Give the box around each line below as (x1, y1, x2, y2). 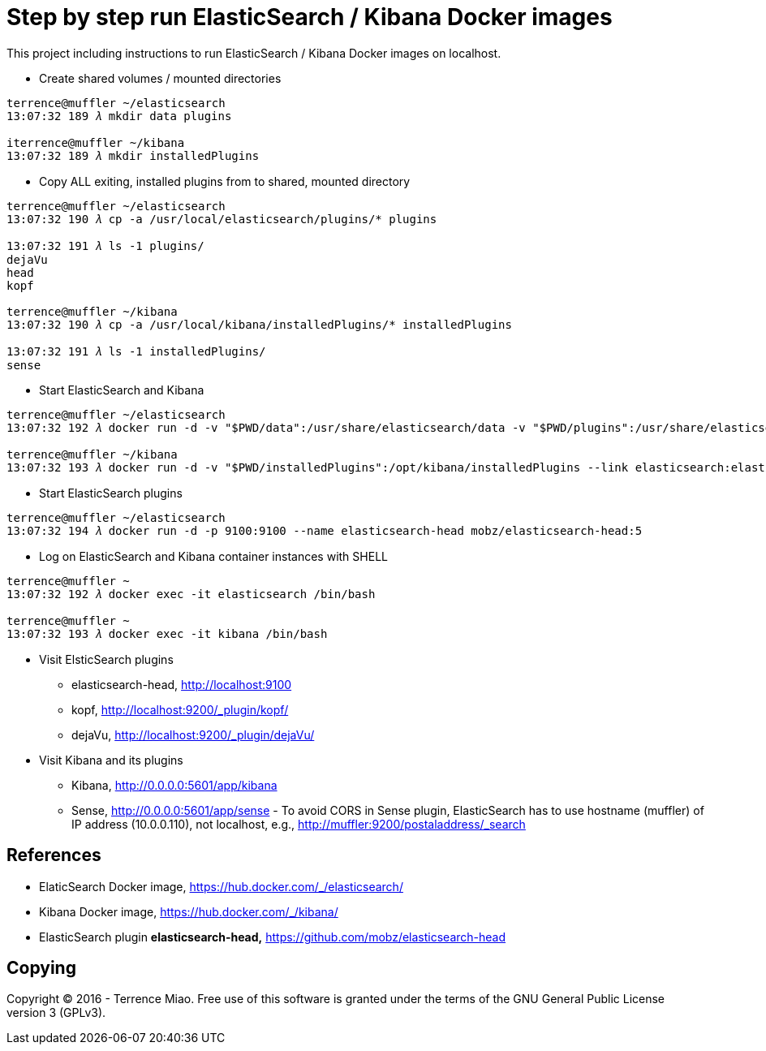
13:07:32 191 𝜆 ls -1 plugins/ (6, 239, 204, 252)
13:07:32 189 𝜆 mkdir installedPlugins (6, 149, 260, 162)
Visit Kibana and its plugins (39, 752, 183, 767)
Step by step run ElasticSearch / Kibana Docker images (6, 3, 613, 31)
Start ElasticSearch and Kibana (39, 382, 204, 397)
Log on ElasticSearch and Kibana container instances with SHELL (39, 549, 388, 563)
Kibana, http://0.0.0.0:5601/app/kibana (71, 777, 278, 792)
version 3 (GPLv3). (6, 1006, 106, 1020)
